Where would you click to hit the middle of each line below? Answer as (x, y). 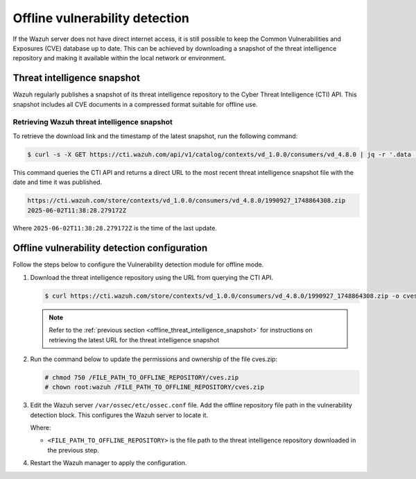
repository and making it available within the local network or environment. (120, 58)
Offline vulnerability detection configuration (110, 248)
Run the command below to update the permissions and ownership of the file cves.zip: (154, 359)
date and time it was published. (58, 182)
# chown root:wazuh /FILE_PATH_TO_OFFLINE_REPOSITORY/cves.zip (155, 387)
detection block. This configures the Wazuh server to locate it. (119, 415)
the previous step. (73, 450)
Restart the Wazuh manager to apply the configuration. (109, 463)
